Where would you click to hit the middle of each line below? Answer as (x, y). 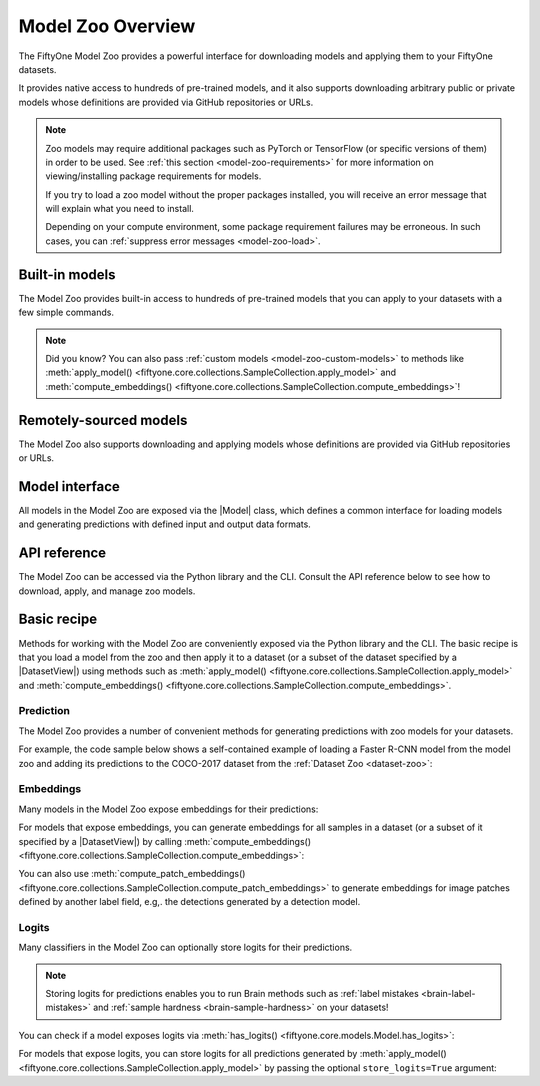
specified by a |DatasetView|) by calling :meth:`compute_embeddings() (165, 841)
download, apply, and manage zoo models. (107, 591)
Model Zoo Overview (107, 26)
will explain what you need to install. (120, 209)
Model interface (69, 486)
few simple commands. (66, 312)
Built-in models (67, 274)
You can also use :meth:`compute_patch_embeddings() (132, 874)
